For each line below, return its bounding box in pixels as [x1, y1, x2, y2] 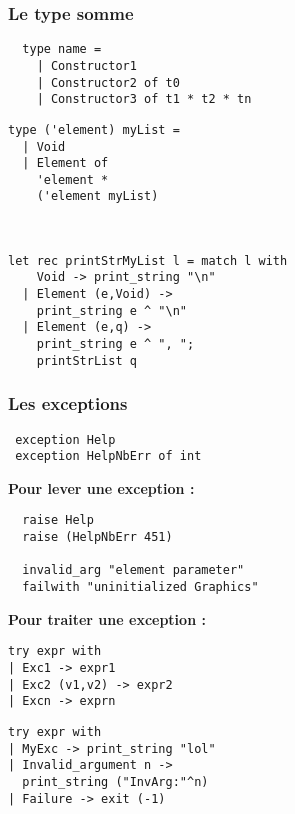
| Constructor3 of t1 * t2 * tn [36, 92, 252, 107]
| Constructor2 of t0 [36, 75, 180, 90]
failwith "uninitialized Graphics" [22, 580, 259, 595]
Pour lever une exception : [8, 477, 195, 498]
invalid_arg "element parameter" [22, 563, 245, 578]
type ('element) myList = [8, 122, 180, 137]
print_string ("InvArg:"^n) [22, 774, 209, 789]
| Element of [22, 156, 109, 171]
